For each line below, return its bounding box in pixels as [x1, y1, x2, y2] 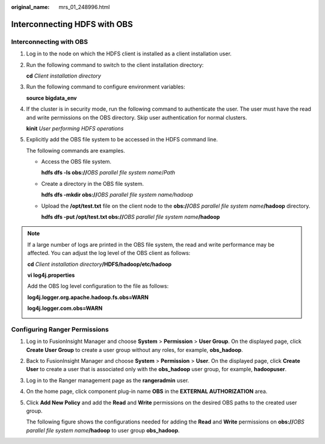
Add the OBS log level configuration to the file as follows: [27, 283, 169, 290]
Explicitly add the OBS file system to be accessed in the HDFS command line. [26, 136, 218, 143]
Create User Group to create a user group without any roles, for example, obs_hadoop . [26, 346, 243, 353]
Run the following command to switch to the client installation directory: [26, 61, 204, 69]
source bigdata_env [26, 94, 78, 102]
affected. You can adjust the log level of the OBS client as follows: [27, 250, 191, 257]
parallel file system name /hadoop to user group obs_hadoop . [26, 427, 180, 434]
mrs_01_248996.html [58, 4, 110, 10]
